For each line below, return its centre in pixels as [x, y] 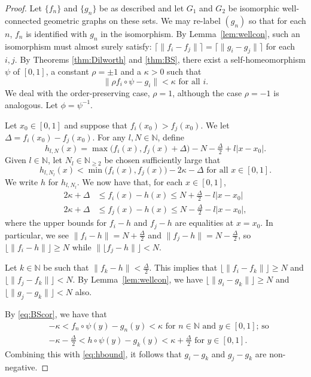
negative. [21, 367]
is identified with [57, 33]
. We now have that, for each [130, 181]
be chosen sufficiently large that [162, 160]
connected [23, 20]
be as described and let [142, 8]
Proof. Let [23, 8]
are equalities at [204, 223]
